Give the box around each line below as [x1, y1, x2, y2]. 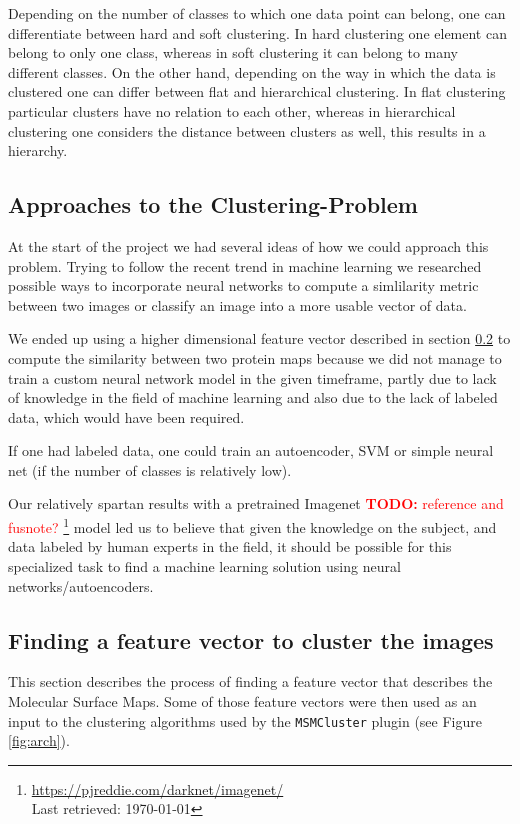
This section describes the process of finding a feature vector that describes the [8, 671, 493, 692]
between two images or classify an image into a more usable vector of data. [8, 294, 467, 315]
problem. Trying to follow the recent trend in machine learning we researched [8, 255, 482, 276]
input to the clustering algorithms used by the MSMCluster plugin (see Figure [8, 710, 482, 731]
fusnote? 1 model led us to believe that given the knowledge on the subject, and [8, 514, 497, 537]
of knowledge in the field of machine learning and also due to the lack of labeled [8, 387, 498, 408]
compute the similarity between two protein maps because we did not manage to [8, 347, 502, 368]
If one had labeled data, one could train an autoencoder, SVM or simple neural [8, 440, 494, 461]
